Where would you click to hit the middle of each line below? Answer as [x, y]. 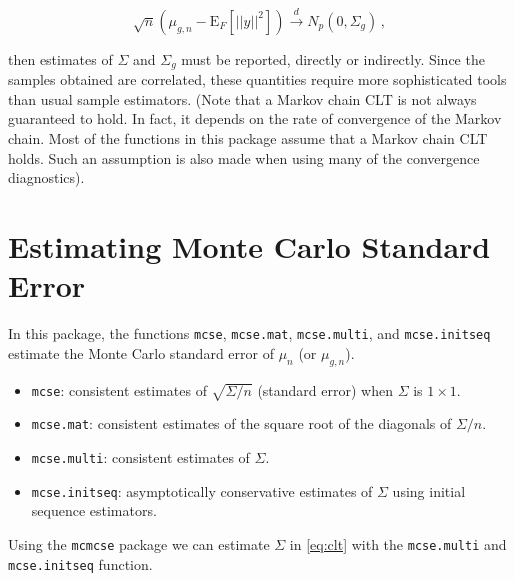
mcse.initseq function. [80, 563]
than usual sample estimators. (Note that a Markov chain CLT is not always [242, 98]
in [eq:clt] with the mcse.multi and [398, 543]
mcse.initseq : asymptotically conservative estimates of [202, 490]
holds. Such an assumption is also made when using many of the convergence [244, 157]
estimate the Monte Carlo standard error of [141, 352]
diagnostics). [46, 177]
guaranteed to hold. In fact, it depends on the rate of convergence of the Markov [255, 118]
